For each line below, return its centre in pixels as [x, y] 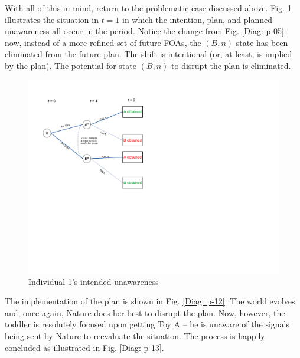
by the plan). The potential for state [71, 65]
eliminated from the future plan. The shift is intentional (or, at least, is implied [149, 54]
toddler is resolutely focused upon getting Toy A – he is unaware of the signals [147, 324]
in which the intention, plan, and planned [198, 19]
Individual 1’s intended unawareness [94, 281]
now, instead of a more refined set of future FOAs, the [103, 42]
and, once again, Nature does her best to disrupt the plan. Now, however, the [145, 312]
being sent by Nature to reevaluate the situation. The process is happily [135, 336]
